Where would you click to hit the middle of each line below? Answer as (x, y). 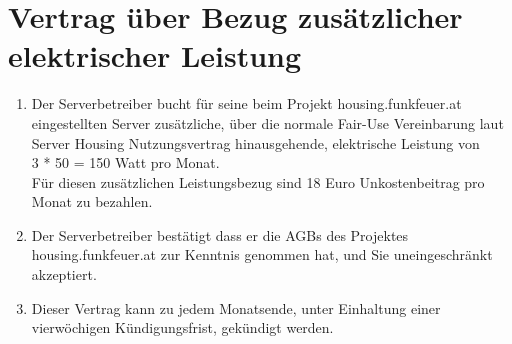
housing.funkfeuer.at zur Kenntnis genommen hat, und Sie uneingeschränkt (262, 254)
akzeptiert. (64, 274)
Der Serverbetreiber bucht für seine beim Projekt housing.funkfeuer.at (246, 103)
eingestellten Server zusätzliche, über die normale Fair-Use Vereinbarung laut (267, 122)
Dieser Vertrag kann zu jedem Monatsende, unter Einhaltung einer (236, 307)
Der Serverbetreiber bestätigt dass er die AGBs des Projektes (220, 234)
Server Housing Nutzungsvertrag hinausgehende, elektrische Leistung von (255, 142)
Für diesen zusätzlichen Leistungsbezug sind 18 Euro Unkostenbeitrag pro (258, 181)
